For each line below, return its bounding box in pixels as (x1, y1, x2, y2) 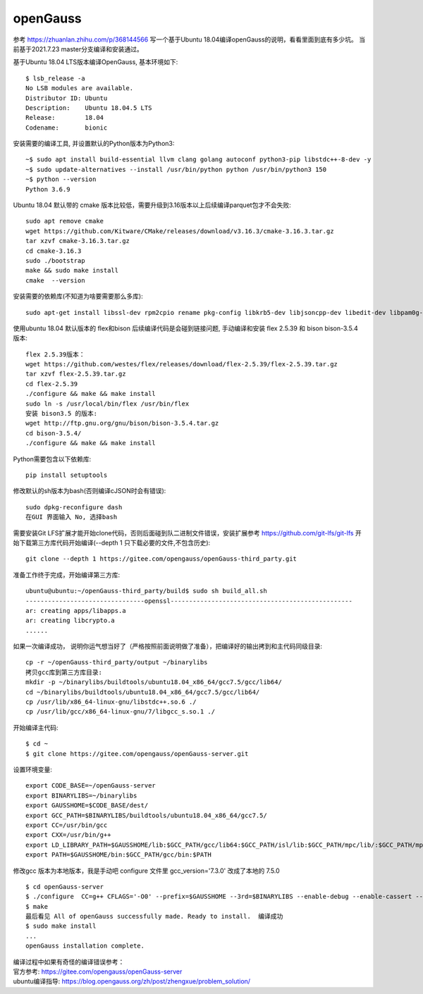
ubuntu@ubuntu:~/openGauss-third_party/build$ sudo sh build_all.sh (25, 587, 267, 595)
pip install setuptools (25, 471, 108, 479)
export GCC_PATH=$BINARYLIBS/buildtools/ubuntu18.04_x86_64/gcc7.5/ (25, 811, 267, 819)
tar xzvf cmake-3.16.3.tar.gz (25, 237, 130, 245)
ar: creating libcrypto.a (25, 616, 116, 625)
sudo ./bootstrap (25, 256, 85, 264)
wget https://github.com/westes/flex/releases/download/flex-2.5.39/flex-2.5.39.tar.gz (25, 360, 338, 368)
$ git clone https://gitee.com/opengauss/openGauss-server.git (25, 750, 249, 757)
